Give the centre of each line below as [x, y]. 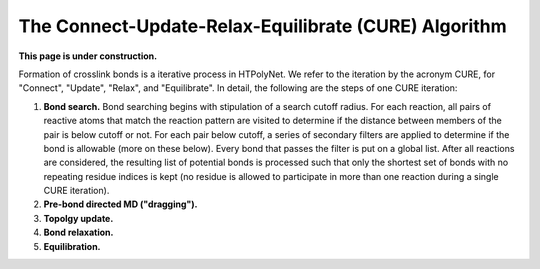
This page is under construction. [88, 56]
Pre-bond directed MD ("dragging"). [120, 204]
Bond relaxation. [78, 232]
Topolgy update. [78, 218]
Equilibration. [72, 246]
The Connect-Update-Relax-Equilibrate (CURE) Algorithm [262, 26]
